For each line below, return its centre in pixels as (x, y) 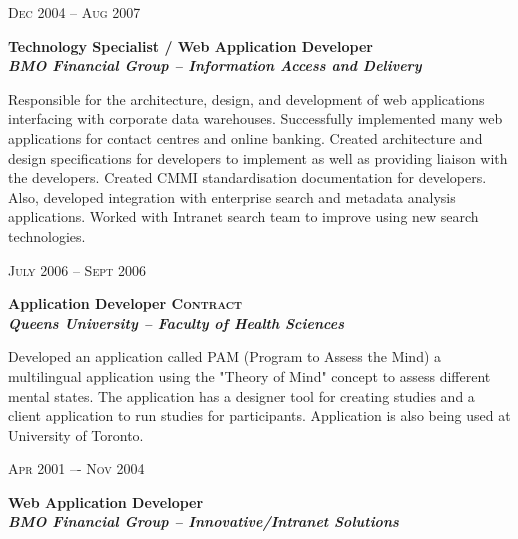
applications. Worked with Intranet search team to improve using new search (243, 216)
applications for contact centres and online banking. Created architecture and (245, 137)
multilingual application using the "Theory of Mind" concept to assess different (249, 375)
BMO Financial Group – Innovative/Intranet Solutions (203, 521)
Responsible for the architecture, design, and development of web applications (246, 98)
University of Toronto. (76, 434)
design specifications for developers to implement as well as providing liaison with (258, 157)
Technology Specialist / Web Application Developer (190, 45)
